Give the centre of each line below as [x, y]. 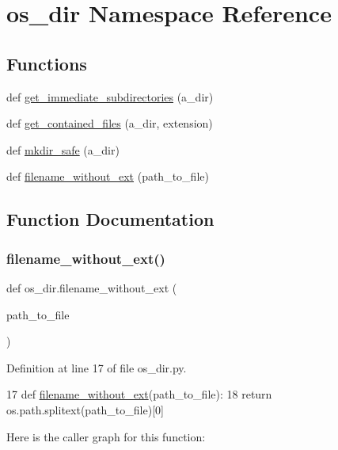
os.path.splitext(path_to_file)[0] [85, 409]
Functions [47, 63]
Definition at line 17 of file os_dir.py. [97, 367]
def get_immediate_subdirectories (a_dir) [110, 96]
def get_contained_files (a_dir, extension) [110, 123]
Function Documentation [110, 219]
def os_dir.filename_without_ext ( [92, 287]
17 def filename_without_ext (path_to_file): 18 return [139, 394]
